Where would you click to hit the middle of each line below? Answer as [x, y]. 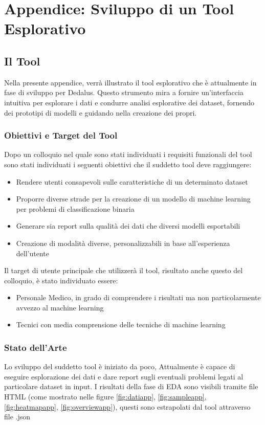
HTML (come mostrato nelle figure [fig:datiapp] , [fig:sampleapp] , [105, 397]
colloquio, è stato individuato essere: [61, 280]
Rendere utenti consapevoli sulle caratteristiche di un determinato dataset [132, 181]
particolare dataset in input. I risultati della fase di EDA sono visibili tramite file [131, 386]
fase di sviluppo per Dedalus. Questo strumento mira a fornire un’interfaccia [124, 92]
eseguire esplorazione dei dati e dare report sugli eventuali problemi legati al [124, 376]
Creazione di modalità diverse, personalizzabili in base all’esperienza [123, 243]
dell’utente [32, 253]
